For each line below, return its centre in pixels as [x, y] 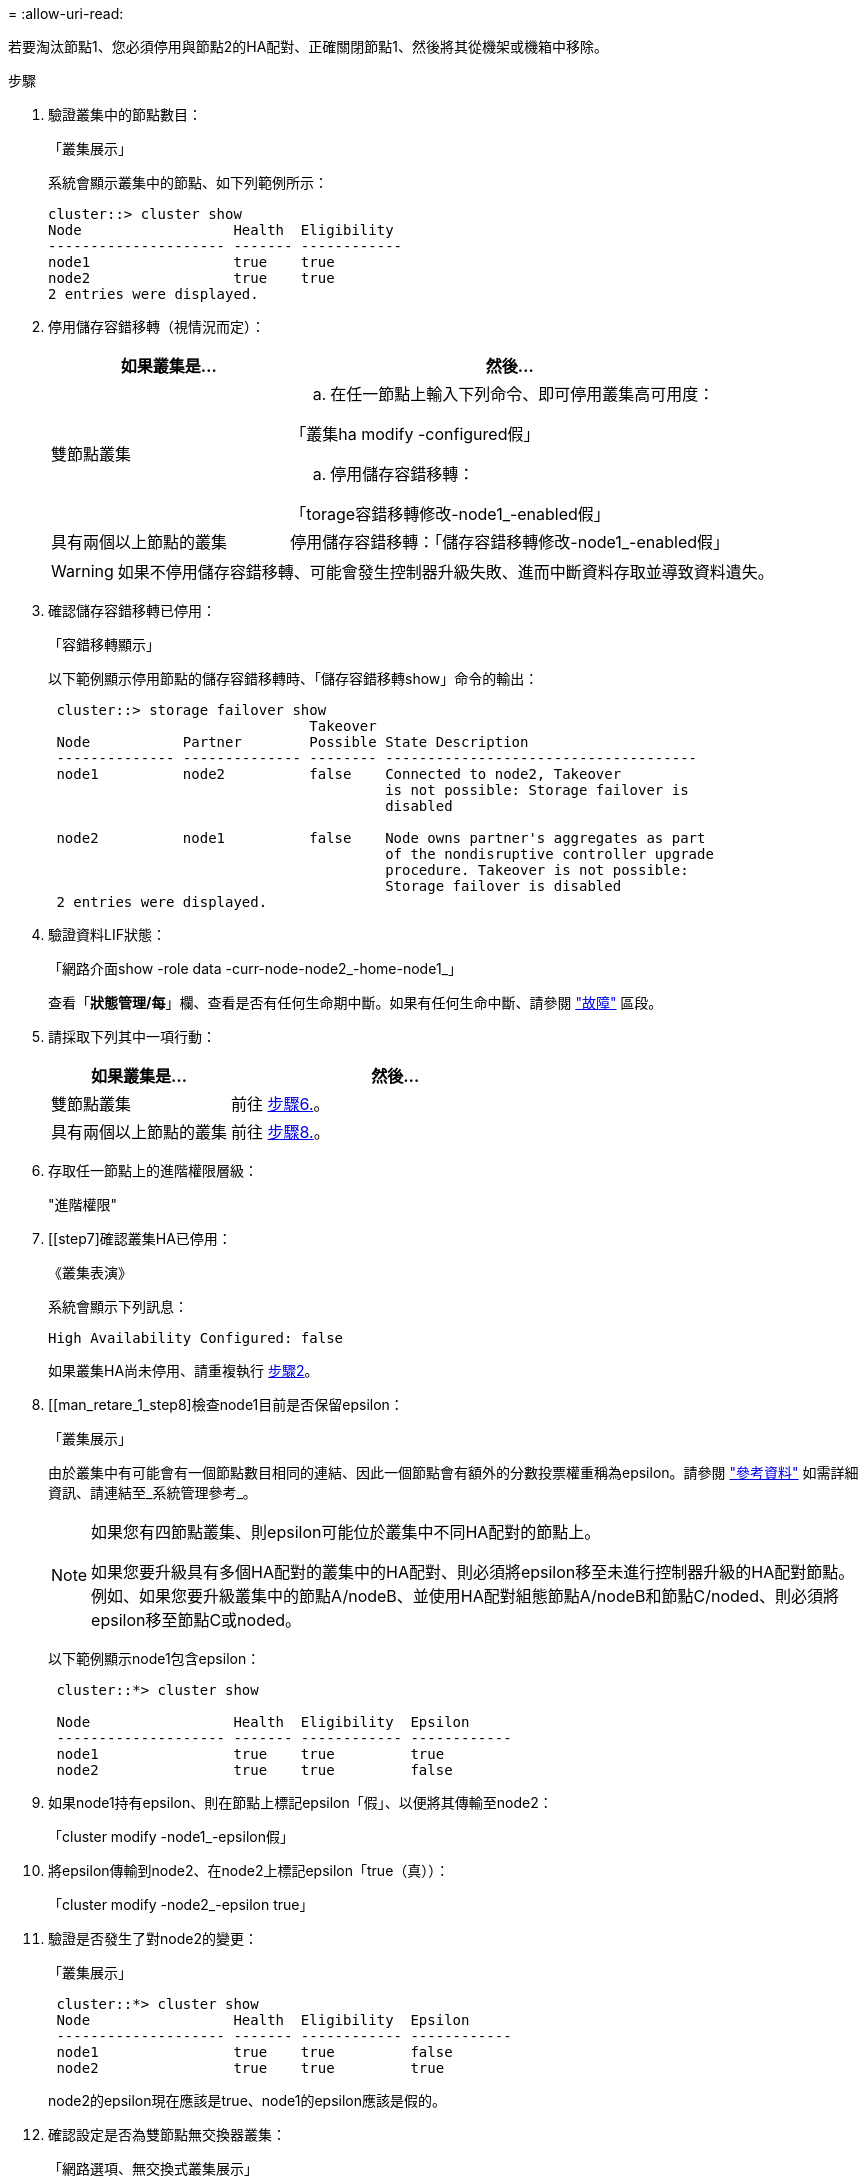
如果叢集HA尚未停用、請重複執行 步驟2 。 [183, 1370]
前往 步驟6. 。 [280, 1104]
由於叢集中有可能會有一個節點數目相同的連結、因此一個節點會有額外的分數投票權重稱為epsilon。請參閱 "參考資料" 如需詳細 [453, 1472]
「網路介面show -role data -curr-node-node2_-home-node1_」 [255, 968]
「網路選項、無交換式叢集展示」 [153, 2168]
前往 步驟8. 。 [280, 1132]
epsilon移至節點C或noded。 [196, 1620]
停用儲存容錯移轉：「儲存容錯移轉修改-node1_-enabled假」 [510, 542]
